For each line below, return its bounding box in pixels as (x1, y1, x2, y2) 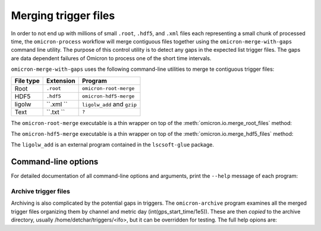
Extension (46, 76, 75, 85)
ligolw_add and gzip (82, 100, 137, 108)
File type (14, 76, 40, 85)
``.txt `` (46, 108, 65, 116)
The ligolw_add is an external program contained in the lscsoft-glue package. (11, 141, 214, 148)
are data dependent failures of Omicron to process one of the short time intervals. (11, 54, 212, 62)
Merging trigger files (11, 9, 115, 22)
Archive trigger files (11, 187, 71, 195)
